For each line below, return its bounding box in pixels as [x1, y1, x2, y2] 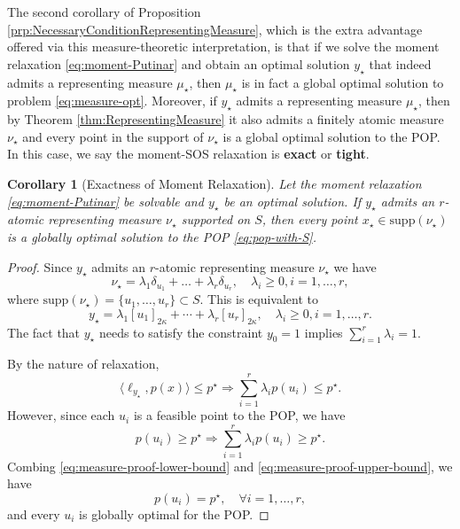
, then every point [261, 210, 358, 229]
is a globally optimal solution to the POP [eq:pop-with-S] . [7, 227, 316, 245]
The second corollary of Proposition [7, 3, 201, 20]
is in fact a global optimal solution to [241, 73, 444, 91]
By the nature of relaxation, [7, 354, 160, 373]
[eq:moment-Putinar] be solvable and [7, 191, 204, 210]
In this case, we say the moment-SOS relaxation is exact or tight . [7, 144, 370, 163]
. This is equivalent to [199, 290, 319, 308]
